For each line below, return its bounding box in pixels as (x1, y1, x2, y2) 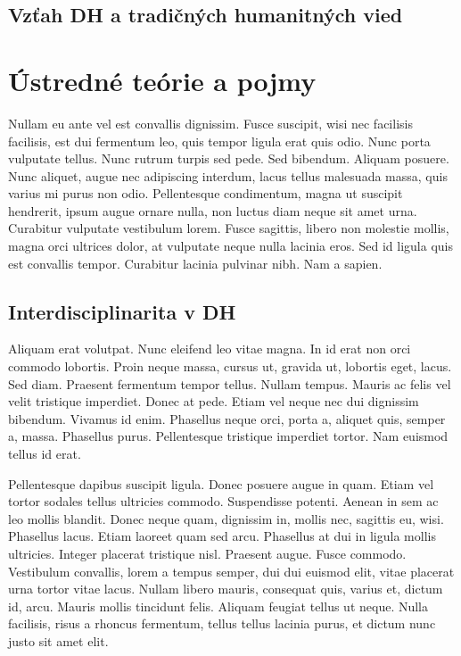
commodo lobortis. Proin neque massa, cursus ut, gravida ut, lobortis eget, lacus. (8, 357, 452, 376)
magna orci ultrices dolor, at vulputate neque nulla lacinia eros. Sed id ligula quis (8, 237, 453, 255)
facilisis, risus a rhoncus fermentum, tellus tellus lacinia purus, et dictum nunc (8, 614, 436, 633)
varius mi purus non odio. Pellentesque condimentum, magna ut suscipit (8, 184, 403, 203)
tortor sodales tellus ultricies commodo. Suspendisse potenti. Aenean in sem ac (8, 492, 439, 511)
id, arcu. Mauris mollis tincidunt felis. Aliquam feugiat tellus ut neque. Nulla (8, 596, 429, 615)
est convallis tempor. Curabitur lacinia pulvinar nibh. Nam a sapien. (8, 253, 383, 272)
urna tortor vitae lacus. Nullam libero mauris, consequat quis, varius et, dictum (8, 579, 443, 598)
